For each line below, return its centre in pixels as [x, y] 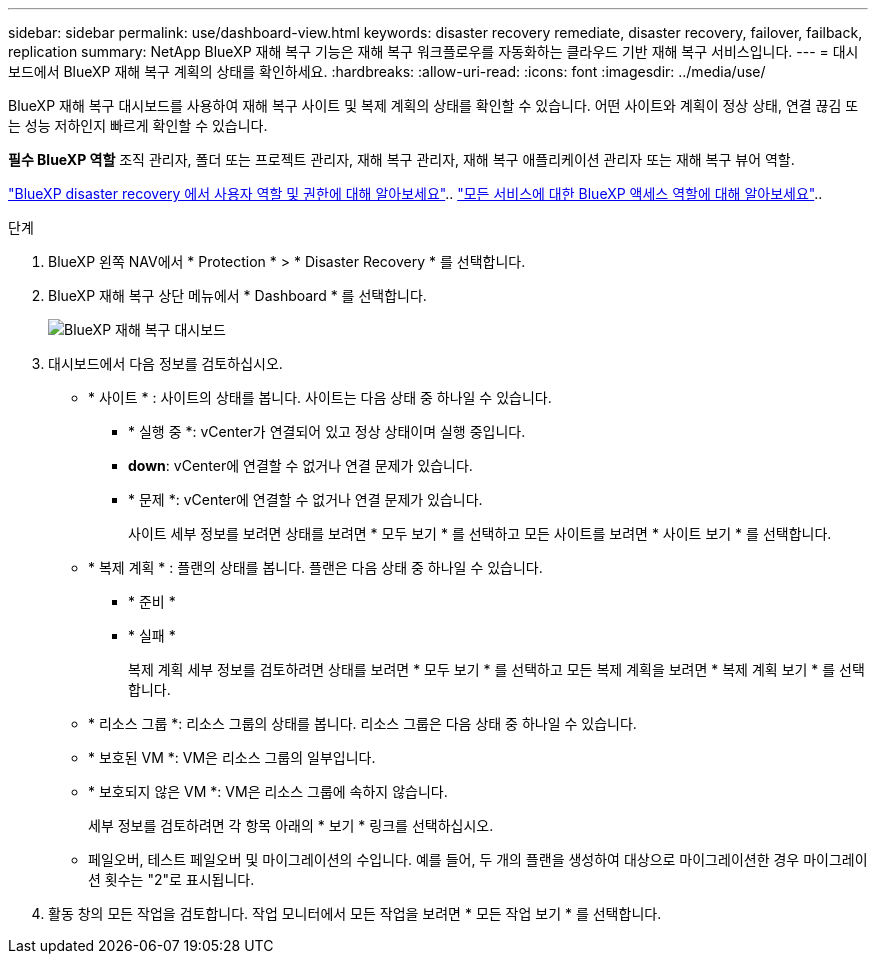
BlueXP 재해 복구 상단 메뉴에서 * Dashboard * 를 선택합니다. [237, 295]
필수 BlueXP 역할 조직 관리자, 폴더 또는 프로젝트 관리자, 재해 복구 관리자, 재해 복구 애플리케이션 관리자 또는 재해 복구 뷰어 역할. [401, 159]
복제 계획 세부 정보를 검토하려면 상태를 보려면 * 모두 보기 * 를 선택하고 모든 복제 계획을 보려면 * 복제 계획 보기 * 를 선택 [496, 669]
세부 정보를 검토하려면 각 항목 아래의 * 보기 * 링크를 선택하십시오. [291, 825]
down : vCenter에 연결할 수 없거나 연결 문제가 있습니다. [300, 465]
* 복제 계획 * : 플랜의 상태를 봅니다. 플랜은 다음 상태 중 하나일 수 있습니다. [315, 567]
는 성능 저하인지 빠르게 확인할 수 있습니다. [138, 125]
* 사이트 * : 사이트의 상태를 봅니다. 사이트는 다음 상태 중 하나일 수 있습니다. [320, 397]
